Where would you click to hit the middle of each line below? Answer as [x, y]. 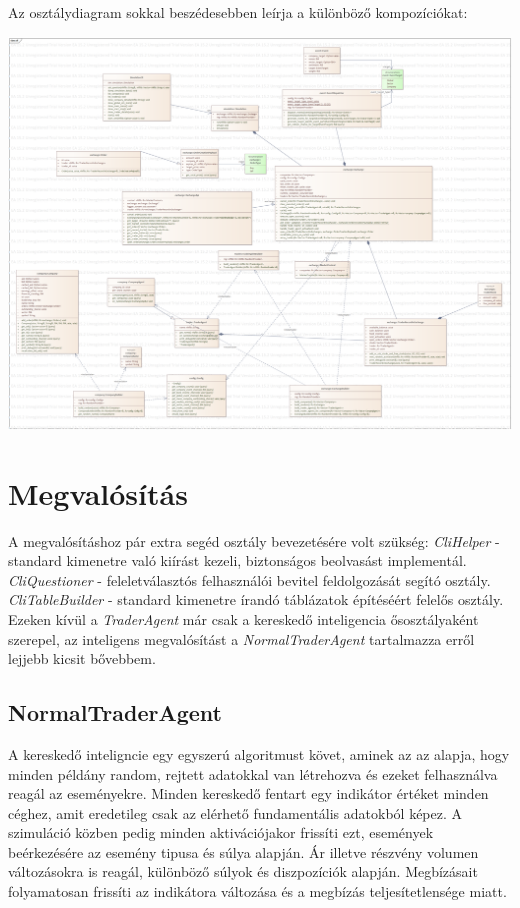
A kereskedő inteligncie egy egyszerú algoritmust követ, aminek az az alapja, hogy [259, 753]
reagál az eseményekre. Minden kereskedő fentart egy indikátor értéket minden [248, 793]
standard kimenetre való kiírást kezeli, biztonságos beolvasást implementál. [237, 560]
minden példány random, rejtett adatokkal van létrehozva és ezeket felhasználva [253, 773]
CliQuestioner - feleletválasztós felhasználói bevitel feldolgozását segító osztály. [249, 579]
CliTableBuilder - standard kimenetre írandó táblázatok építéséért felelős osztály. [256, 599]
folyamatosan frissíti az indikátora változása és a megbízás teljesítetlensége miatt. [257, 891]
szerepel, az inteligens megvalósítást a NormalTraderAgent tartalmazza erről [241, 638]
